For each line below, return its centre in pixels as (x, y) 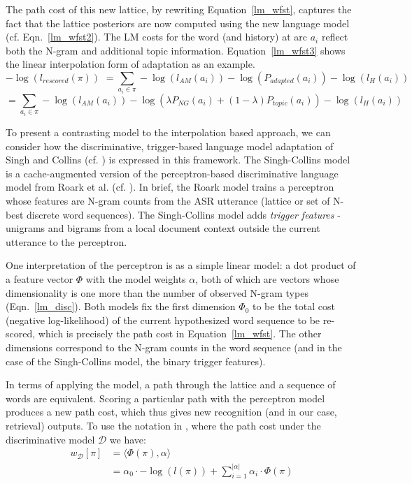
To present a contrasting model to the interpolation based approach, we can (168, 132)
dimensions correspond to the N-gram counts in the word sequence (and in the (174, 347)
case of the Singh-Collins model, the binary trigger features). (136, 361)
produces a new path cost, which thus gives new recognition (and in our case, (171, 412)
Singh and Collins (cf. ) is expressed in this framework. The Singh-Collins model (178, 160)
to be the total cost (293, 306)
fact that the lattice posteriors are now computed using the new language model (178, 23)
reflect (335, 37)
